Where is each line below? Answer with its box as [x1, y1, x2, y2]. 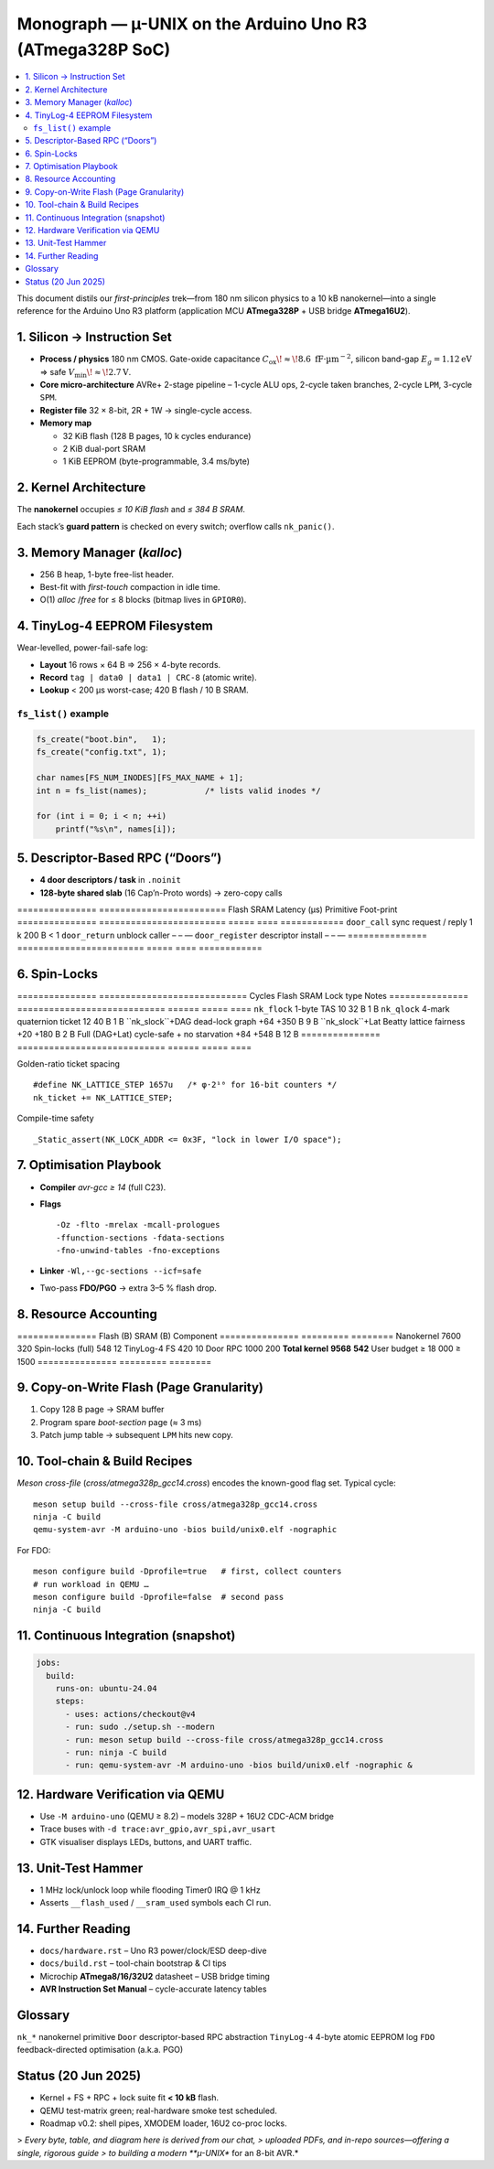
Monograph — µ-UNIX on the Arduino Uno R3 [16, 14, 368, 34]
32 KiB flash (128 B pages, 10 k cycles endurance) [62, 430, 252, 441]
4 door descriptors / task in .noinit [39, 875, 182, 886]
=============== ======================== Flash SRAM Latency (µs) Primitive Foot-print [16, 904, 398, 915]
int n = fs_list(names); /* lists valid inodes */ [36, 785, 321, 796]
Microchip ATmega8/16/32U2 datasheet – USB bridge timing [39, 1970, 270, 1981]
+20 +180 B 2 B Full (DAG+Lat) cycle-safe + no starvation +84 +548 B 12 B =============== [16, 1029, 381, 1040]
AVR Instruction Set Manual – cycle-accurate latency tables [39, 1983, 267, 1994]
